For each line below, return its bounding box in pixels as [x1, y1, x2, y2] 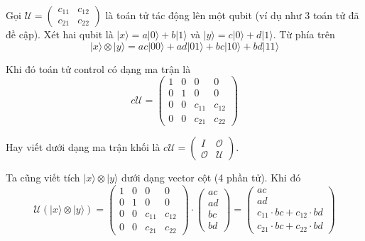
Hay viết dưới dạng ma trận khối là [6, 140, 160, 155]
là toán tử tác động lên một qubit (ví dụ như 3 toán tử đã [105, 8, 359, 22]
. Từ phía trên [273, 27, 335, 41]
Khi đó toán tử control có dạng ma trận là [6, 61, 191, 76]
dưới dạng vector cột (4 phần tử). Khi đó [121, 170, 301, 185]
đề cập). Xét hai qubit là [6, 27, 114, 41]
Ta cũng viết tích [6, 170, 80, 185]
